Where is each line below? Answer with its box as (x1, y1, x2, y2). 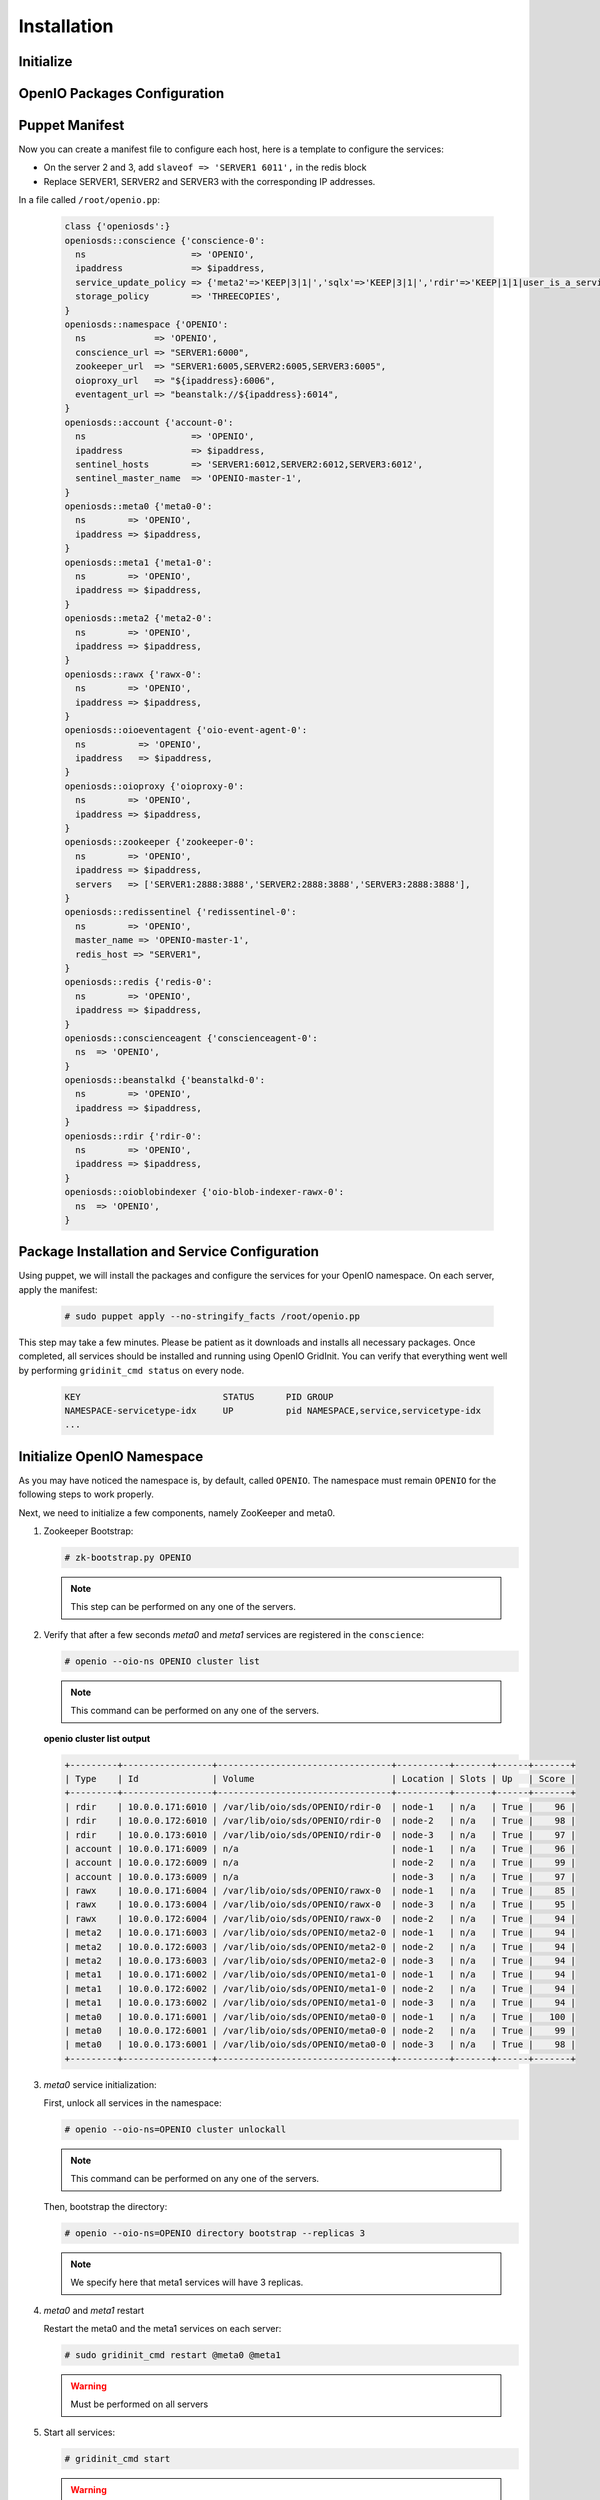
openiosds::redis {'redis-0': (64, 976, 213, 988)
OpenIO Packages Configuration (18, 85, 225, 102)
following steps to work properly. (18, 1488, 155, 1500)
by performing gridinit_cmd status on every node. (18, 1364, 245, 1376)
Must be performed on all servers (70, 2398, 209, 2410)
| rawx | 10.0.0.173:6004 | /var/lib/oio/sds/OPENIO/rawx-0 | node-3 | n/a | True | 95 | (64, 1899, 577, 1910)
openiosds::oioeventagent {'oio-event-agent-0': (64, 725, 308, 736)
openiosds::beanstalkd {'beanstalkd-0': (64, 1075, 265, 1086)
